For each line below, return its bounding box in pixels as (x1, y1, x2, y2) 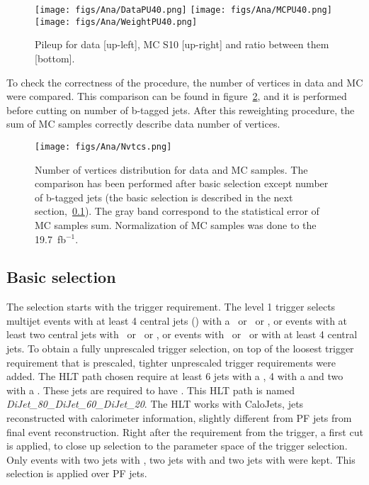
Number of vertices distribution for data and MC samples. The (35, 162, 308, 177)
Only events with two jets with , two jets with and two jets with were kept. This (6, 452, 356, 467)
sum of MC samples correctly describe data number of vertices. (6, 116, 280, 131)
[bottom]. (35, 50, 75, 65)
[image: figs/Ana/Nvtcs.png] (35, 141, 172, 152)
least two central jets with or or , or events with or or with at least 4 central (6, 327, 358, 342)
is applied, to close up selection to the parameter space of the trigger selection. (6, 438, 348, 453)
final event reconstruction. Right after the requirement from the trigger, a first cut (6, 424, 363, 439)
